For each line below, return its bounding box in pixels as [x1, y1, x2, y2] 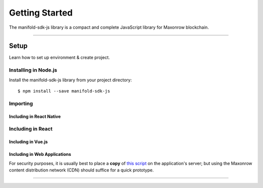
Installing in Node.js [9, 67, 57, 74]
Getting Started [9, 7, 73, 18]
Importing [9, 100, 33, 107]
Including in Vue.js [9, 139, 48, 145]
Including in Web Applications [9, 151, 72, 157]
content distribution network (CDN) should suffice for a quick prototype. [9, 167, 154, 173]
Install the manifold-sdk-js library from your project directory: [9, 77, 132, 83]
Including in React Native [9, 113, 61, 119]
